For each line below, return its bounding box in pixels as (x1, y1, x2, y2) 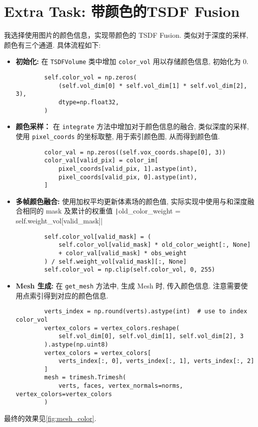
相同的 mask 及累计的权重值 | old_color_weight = (22, 206, 181, 216)
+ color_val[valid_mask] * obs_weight (58, 250, 187, 257)
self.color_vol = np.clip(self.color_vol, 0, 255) (44, 266, 215, 274)
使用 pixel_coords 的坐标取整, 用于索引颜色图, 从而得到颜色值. (15, 131, 220, 141)
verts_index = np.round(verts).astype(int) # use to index (44, 308, 248, 315)
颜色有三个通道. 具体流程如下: (4, 39, 101, 50)
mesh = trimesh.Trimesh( (44, 374, 126, 381)
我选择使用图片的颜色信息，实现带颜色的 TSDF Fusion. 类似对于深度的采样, (4, 30, 249, 40)
